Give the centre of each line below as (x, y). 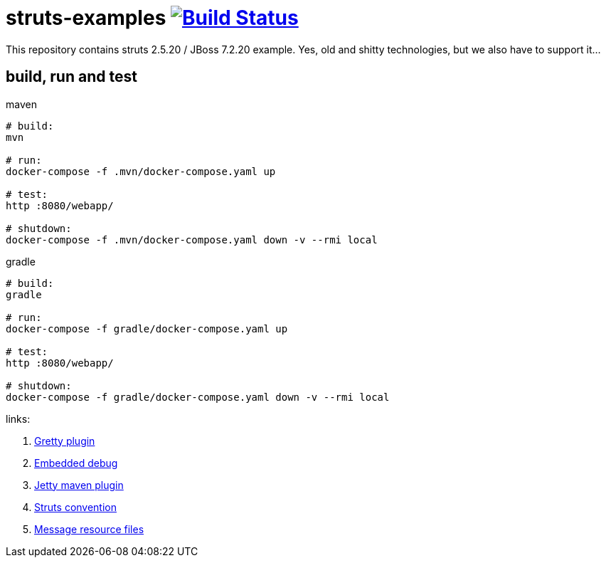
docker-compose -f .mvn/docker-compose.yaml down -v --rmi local (192, 240)
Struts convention (76, 507)
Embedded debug (76, 463)
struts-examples (86, 18)
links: (18, 419)
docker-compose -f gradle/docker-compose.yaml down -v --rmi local (198, 397)
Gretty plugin (65, 441)
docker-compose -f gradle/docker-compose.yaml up (147, 328)
